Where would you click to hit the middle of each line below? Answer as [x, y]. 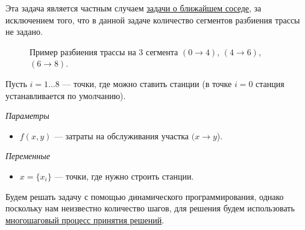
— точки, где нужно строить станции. [124, 176]
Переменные [28, 156]
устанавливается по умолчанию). [66, 95]
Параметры [27, 116]
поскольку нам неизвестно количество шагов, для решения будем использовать [150, 208]
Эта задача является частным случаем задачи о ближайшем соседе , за [134, 8]
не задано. [24, 32]
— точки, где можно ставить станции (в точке [147, 83]
